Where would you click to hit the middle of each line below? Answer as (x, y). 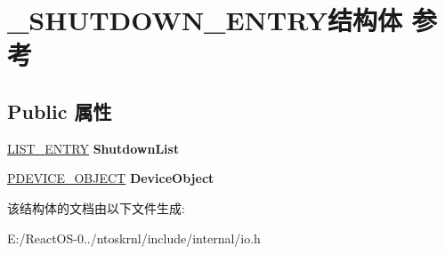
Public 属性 (60, 111)
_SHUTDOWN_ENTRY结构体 (205, 20)
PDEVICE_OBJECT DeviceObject (111, 178)
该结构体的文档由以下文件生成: (96, 207)
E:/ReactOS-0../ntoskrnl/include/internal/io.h (134, 238)
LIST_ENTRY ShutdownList (93, 148)
